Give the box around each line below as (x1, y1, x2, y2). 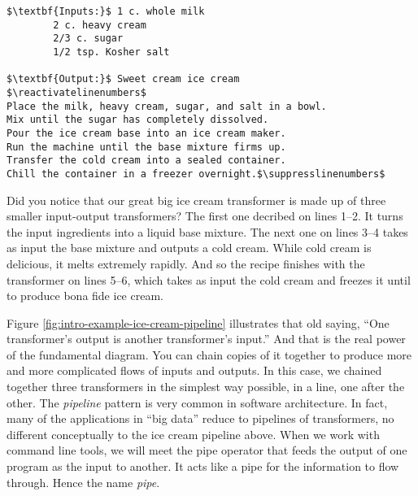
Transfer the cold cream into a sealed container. (7, 154, 286, 167)
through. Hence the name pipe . (7, 473, 160, 490)
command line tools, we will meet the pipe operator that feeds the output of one (7, 442, 407, 459)
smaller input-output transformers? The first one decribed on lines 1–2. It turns (7, 207, 403, 224)
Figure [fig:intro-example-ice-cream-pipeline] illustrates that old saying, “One (7, 314, 390, 331)
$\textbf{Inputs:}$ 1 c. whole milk (7, 6, 205, 17)
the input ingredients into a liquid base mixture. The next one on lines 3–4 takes (7, 223, 408, 240)
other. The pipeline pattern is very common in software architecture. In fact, (7, 394, 388, 411)
